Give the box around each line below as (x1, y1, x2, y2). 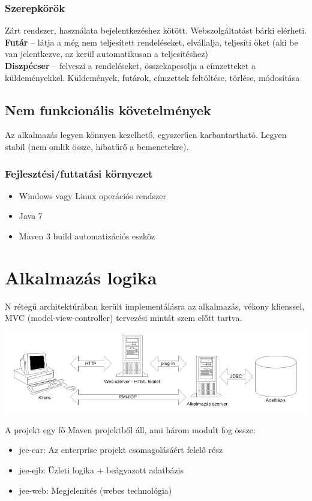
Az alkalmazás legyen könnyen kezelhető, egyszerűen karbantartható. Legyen (5, 128, 287, 141)
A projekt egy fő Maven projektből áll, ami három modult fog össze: (5, 423, 256, 436)
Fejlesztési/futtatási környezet (5, 166, 153, 181)
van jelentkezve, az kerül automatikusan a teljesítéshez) (5, 47, 208, 60)
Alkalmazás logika (5, 265, 157, 289)
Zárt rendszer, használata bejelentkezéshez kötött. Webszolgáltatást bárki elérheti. (5, 24, 307, 37)
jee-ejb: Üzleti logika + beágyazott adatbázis (19, 463, 184, 476)
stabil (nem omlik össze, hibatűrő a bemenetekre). (5, 140, 189, 152)
